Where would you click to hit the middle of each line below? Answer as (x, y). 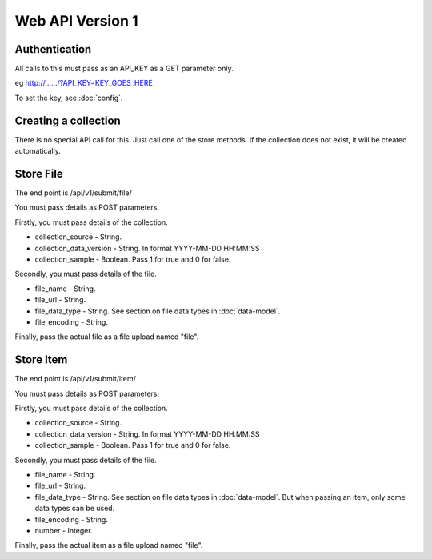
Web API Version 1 (77, 21)
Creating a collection (68, 120)
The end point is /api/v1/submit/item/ (75, 379)
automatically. (38, 151)
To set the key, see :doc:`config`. (69, 98)
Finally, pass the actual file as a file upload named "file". (107, 337)
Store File (39, 173)
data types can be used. (75, 509)
